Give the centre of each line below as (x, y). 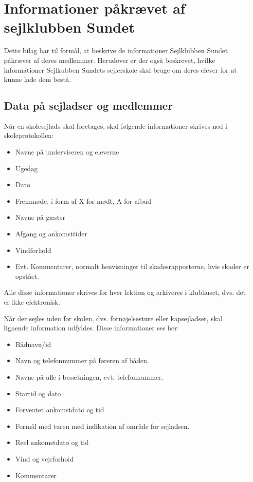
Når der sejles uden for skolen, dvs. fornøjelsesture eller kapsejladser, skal (113, 318)
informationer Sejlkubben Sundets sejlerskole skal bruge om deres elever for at (120, 69)
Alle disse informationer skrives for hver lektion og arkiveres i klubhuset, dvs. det (125, 292)
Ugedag (27, 168)
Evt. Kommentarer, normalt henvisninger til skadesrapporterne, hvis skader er (132, 266)
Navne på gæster (40, 217)
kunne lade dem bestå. (37, 79)
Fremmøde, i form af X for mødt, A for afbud (83, 201)
